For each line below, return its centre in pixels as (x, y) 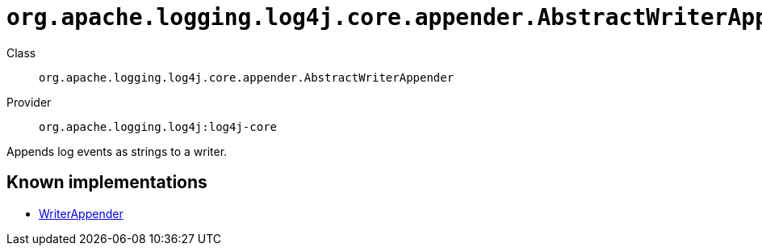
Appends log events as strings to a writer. (117, 151)
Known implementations (107, 183)
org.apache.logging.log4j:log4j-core (158, 126)
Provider (29, 102)
